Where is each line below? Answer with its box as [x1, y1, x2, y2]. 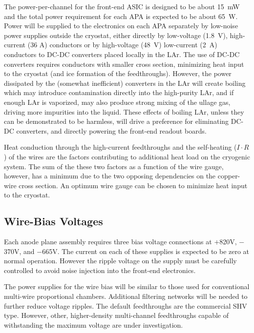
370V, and [4, 246, 35, 256]
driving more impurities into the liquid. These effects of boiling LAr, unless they [4, 106, 244, 117]
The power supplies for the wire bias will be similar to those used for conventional [4, 281, 250, 292]
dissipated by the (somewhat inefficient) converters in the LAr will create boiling [4, 78, 246, 88]
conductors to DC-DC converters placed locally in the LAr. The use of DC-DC [4, 49, 240, 59]
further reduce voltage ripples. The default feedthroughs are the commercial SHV [4, 300, 247, 311]
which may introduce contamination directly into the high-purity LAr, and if [4, 87, 234, 98]
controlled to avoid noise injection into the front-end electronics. [4, 265, 196, 275]
